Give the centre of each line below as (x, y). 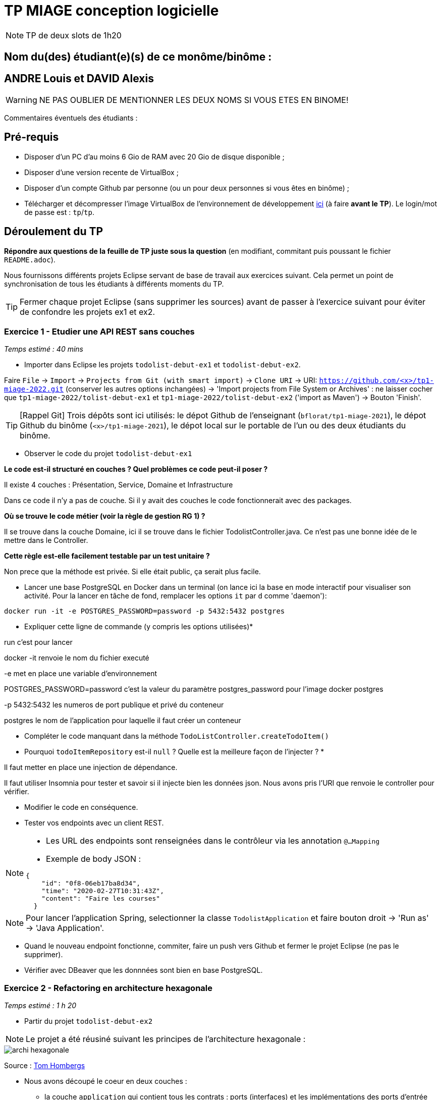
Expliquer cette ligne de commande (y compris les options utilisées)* (139, 627)
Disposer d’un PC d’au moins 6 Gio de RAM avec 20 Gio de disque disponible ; (154, 156)
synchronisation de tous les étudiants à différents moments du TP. (114, 284)
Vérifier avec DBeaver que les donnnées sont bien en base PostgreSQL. (144, 970)
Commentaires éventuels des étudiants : (71, 118)
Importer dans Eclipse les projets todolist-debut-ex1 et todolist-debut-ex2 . (162, 365)
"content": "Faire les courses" (101, 899)
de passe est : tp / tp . (59, 212)
